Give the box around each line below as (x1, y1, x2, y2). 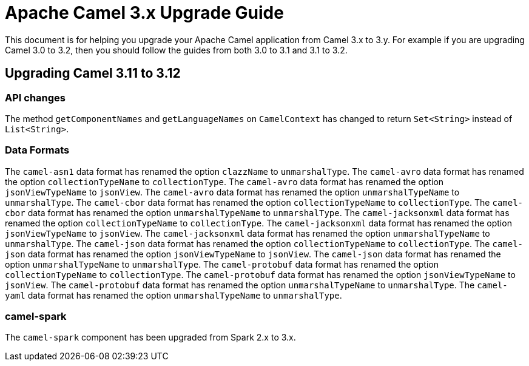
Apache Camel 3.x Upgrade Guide (5, 2, 284, 23)
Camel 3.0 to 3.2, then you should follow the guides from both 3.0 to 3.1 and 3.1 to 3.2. (5, 44, 348, 55)
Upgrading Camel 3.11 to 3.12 (5, 66, 181, 81)
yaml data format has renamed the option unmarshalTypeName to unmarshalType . (5, 290, 342, 300)
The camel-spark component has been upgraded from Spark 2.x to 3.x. (5, 332, 296, 343)
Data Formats (5, 144, 70, 157)
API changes (5, 91, 66, 104)
